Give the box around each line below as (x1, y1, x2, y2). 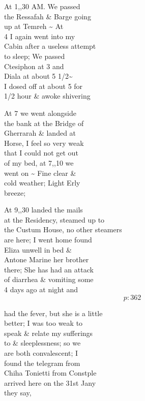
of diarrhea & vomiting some (4, 274, 94, 285)
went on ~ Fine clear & (4, 167, 76, 178)
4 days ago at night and (4, 284, 78, 295)
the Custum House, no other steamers (4, 224, 122, 235)
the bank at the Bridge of (4, 117, 84, 128)
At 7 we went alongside (4, 107, 76, 118)
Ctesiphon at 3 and (4, 60, 64, 71)
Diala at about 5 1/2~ (4, 71, 73, 81)
